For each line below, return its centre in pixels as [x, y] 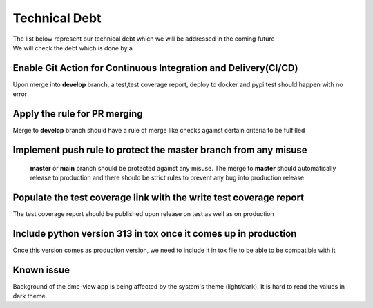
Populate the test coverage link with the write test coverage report [158, 197]
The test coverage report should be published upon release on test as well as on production [143, 213]
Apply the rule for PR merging [78, 114]
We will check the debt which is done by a [73, 48]
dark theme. [30, 296]
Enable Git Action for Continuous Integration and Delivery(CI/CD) [155, 68]
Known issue [41, 270]
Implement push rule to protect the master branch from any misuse [160, 150]
